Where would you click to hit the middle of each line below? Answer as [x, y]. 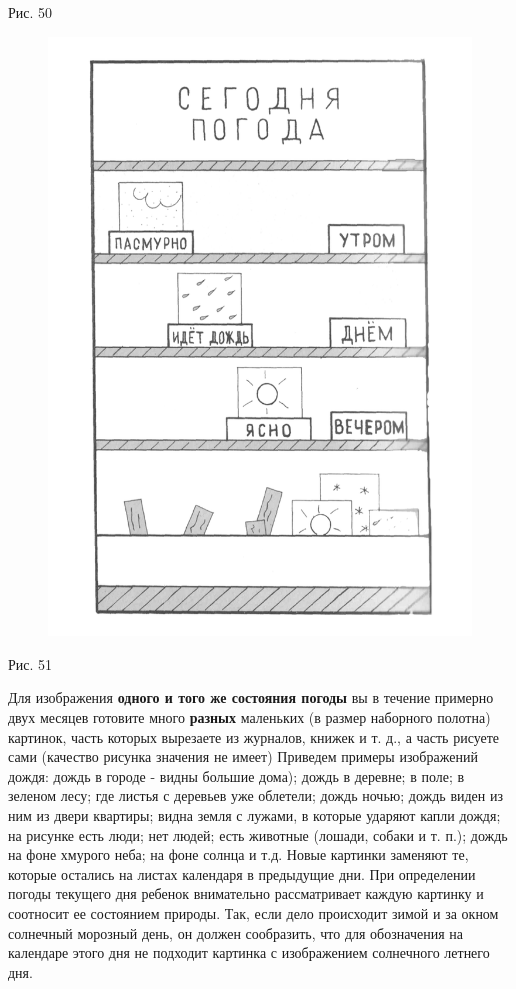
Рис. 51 [30, 663]
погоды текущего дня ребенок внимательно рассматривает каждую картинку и [246, 893]
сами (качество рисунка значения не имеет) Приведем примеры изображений [243, 756]
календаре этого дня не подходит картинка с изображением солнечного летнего [249, 952]
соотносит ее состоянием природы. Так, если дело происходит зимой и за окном [253, 913]
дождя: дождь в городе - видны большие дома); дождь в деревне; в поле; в [236, 775]
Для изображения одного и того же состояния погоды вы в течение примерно [251, 697]
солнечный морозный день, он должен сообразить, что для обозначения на [235, 932]
